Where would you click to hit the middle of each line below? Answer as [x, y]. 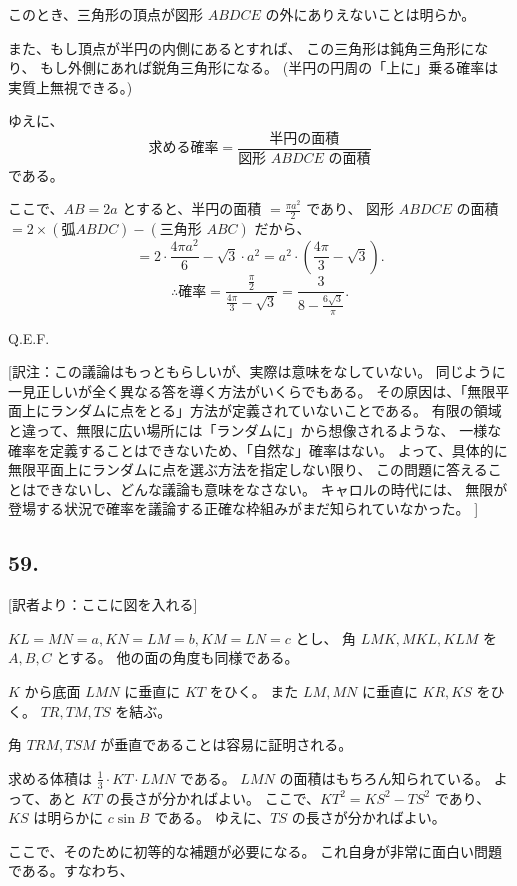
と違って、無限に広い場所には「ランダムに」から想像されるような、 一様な [255, 429]
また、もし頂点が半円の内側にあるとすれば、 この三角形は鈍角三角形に [241, 47]
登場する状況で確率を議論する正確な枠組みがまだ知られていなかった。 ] [243, 508]
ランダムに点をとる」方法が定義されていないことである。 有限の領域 [275, 410]
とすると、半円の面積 [192, 208]
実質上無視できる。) [70, 86]
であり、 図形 [350, 208]
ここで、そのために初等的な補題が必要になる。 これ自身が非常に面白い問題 [255, 850]
